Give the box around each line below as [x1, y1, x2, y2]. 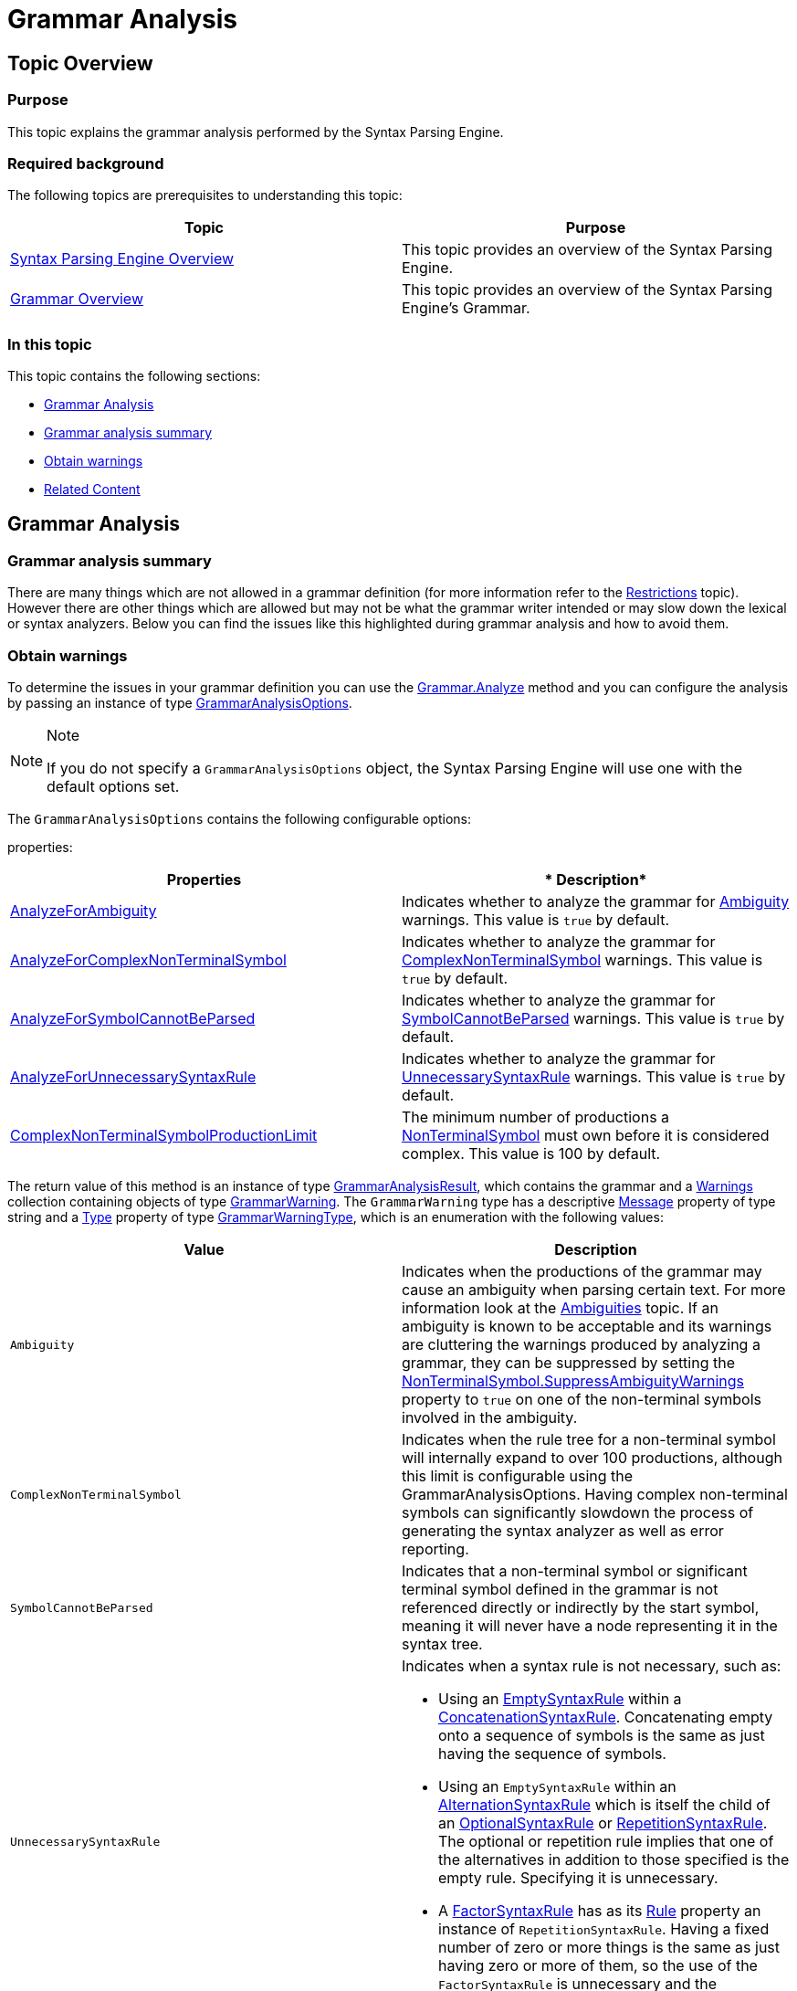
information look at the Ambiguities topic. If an [402, 1299, 718, 1318]
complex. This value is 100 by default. [402, 1144, 661, 1164]
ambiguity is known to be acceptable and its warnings [402, 1317, 772, 1336]
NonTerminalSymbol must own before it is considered [402, 1126, 770, 1145]
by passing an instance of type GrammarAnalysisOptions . [7, 695, 352, 711]
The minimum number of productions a [402, 1108, 670, 1127]
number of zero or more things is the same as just [438, 1938, 781, 1957]
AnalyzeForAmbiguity [10, 901, 157, 921]
